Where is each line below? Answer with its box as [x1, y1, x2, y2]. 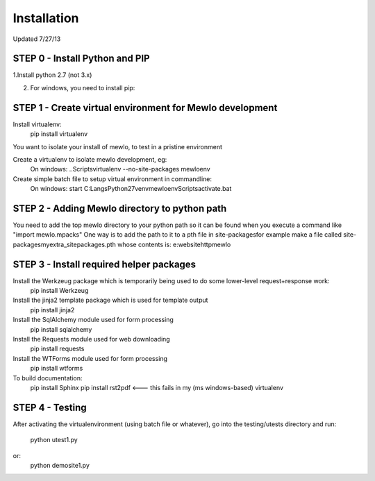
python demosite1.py [30, 462, 90, 470]
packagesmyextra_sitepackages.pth [12, 240, 116, 248]
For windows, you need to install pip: [30, 83, 135, 92]
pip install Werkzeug [30, 287, 89, 295]
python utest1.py [30, 436, 78, 444]
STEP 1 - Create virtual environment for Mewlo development [12, 101, 278, 114]
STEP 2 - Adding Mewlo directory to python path [12, 202, 227, 214]
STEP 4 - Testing [12, 401, 87, 413]
